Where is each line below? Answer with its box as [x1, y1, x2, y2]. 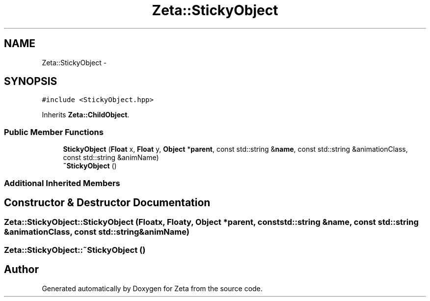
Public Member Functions [4, 127, 104, 137]
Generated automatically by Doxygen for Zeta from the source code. [42, 284, 263, 293]
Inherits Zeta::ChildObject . [42, 110, 130, 119]
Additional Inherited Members [4, 178, 120, 188]
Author [4, 263, 39, 276]
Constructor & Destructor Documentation [4, 196, 211, 209]
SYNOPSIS [4, 75, 57, 88]
